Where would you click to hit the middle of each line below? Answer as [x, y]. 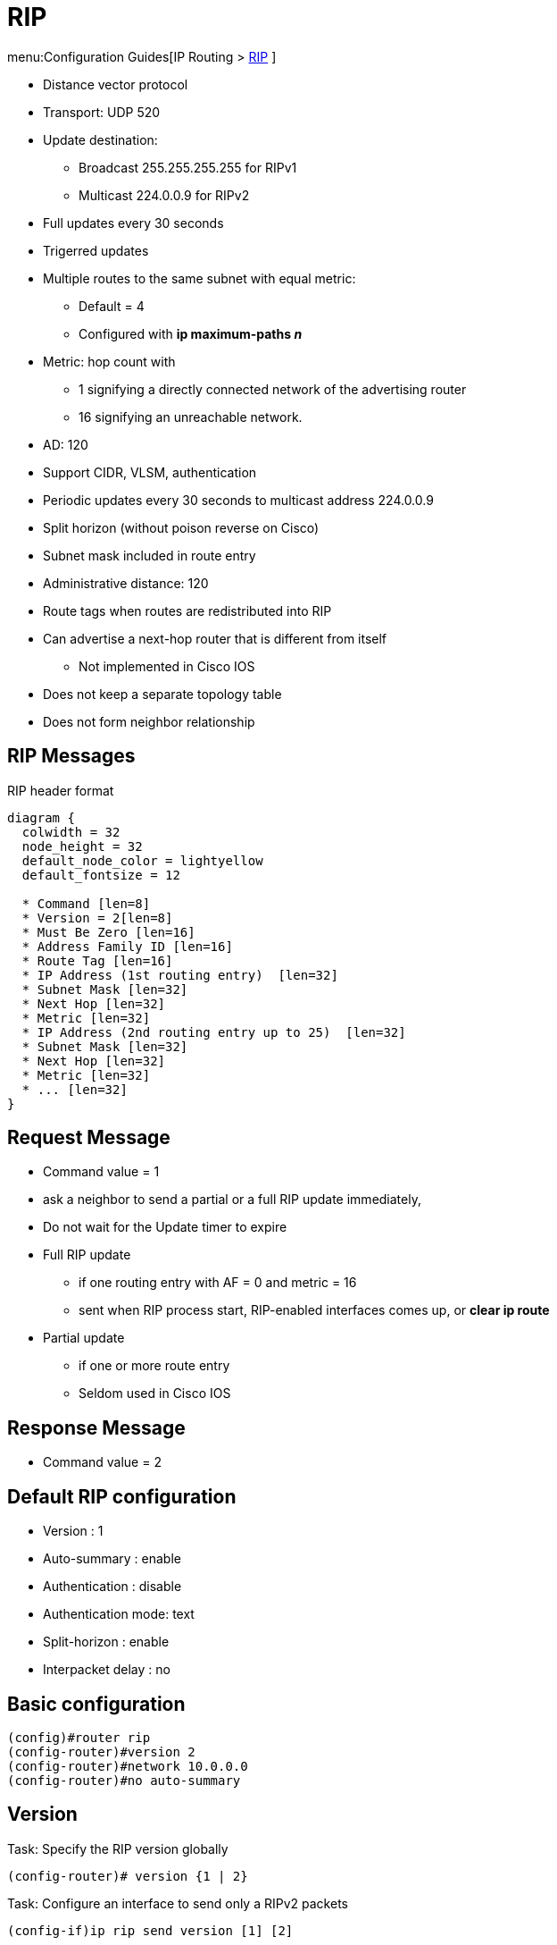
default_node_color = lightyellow [142, 860]
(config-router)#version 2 [101, 1751]
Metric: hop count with [109, 361]
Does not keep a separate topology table [162, 694]
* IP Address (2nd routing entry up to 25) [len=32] [214, 1032]
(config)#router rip [79, 1737]
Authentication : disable [112, 1587]
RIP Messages [71, 756]
